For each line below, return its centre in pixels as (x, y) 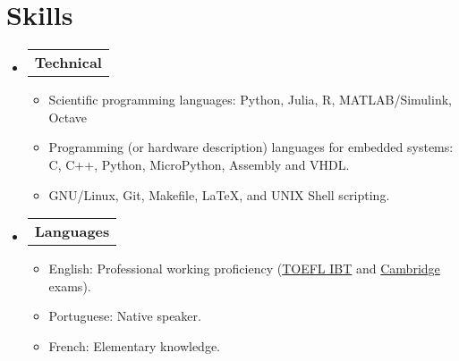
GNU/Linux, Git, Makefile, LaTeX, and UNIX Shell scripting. (219, 194)
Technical (68, 63)
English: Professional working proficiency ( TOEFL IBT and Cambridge (244, 269)
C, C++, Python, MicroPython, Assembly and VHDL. (199, 164)
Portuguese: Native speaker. (125, 316)
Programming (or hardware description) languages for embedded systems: (251, 147)
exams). (70, 285)
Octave (68, 117)
